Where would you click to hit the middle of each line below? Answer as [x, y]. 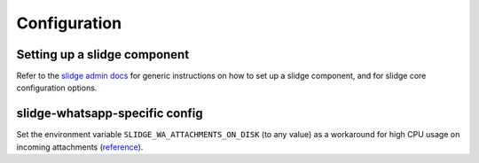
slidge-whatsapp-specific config [110, 114]
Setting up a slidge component [103, 54]
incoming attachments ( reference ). [80, 147]
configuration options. [57, 88]
